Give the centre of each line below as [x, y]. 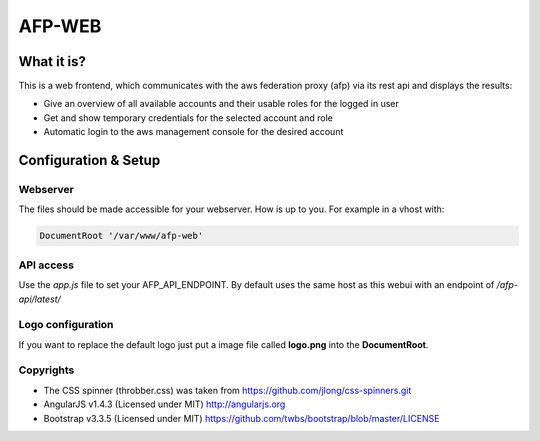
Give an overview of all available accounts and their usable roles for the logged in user [221, 104]
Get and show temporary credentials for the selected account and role [188, 117]
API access [46, 265]
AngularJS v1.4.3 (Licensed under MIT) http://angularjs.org [164, 404]
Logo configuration [66, 325]
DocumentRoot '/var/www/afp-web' [121, 236]
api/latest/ [40, 299]
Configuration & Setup [89, 160]
